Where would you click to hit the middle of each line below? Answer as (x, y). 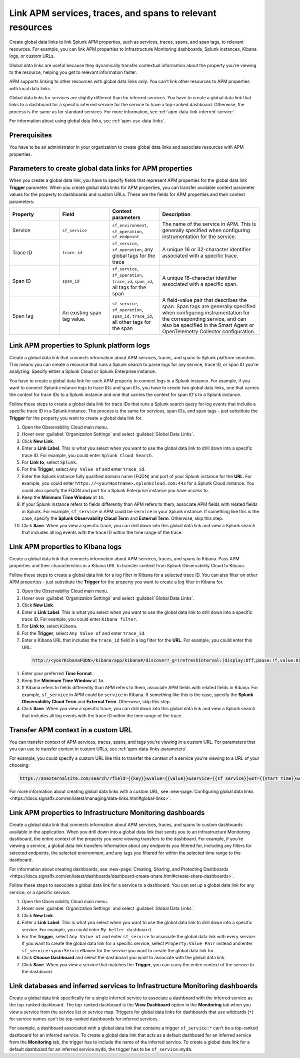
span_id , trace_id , (133, 316)
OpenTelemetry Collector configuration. (209, 332)
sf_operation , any (133, 250)
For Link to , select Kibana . (49, 626)
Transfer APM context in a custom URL (71, 730)
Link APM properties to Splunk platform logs (79, 346)
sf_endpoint (126, 236)
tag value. (74, 319)
